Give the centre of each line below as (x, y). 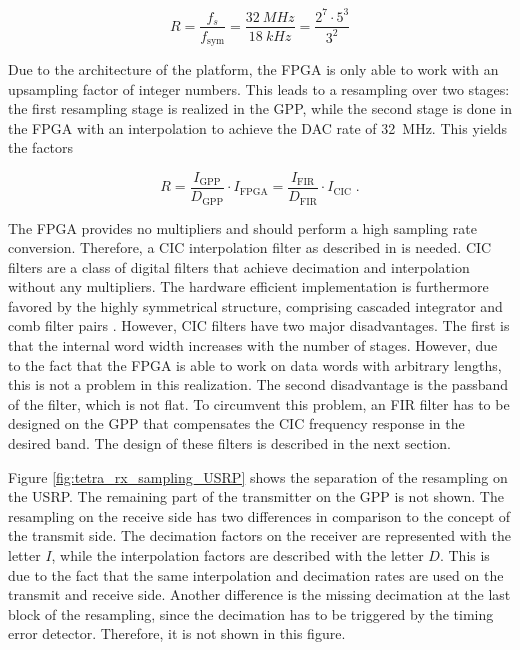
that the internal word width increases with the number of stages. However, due (253, 345)
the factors (41, 147)
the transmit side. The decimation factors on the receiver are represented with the (259, 535)
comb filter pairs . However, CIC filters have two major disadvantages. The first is (259, 325)
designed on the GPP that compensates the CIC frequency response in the (236, 423)
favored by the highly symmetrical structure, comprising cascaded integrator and (255, 305)
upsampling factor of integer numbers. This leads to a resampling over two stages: (259, 88)
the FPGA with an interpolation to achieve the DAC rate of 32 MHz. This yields (258, 127)
